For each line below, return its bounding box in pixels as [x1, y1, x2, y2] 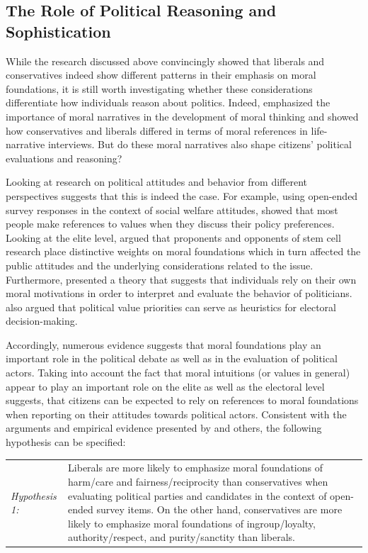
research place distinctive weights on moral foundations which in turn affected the [6, 244, 361, 259]
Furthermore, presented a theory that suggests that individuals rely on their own [6, 272, 357, 286]
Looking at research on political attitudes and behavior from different [6, 174, 308, 189]
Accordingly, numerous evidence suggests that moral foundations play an [6, 337, 321, 352]
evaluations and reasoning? [6, 150, 122, 165]
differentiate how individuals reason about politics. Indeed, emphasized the [6, 95, 330, 110]
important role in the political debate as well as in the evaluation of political [6, 351, 338, 366]
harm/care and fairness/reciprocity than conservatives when [68, 474, 328, 488]
